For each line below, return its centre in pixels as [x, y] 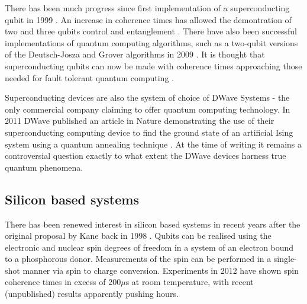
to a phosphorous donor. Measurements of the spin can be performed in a [138, 259]
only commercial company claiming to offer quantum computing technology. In [148, 109]
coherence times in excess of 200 [63, 282]
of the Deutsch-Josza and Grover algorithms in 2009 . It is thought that [135, 54]
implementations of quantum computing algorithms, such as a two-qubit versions [151, 42]
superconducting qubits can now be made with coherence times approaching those [153, 65]
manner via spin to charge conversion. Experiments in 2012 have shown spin [161, 270]
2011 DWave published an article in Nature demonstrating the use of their [140, 121]
